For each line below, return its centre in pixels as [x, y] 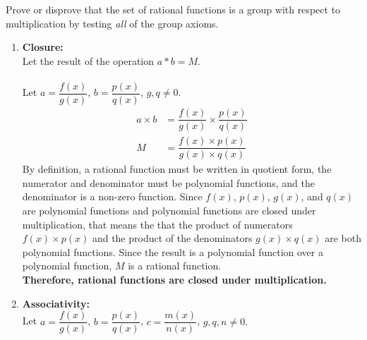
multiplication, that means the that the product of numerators [157, 224]
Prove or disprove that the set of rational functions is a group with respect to [173, 9]
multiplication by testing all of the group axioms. [112, 23]
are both [343, 238]
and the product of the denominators [172, 238]
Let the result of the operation [88, 60]
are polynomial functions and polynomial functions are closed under [169, 210]
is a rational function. [175, 266]
